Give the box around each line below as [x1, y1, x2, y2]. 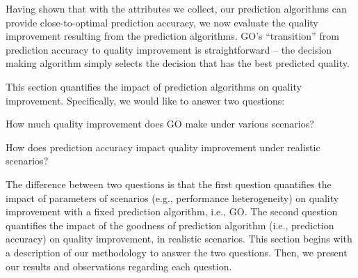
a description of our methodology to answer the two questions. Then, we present [6, 245, 348, 259]
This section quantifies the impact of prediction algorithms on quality [6, 79, 302, 93]
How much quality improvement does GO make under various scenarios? [6, 116, 314, 131]
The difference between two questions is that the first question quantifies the [6, 176, 332, 191]
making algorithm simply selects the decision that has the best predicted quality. [6, 56, 350, 70]
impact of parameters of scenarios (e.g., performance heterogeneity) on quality [6, 190, 339, 205]
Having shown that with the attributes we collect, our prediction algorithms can [6, 1, 347, 15]
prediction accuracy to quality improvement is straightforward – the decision [6, 42, 332, 56]
